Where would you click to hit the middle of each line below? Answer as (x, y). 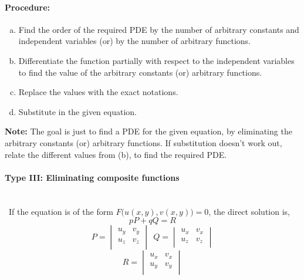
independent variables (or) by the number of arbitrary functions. (134, 41)
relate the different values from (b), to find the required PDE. (116, 154)
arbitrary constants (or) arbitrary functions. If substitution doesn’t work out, (143, 142)
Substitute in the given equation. (77, 111)
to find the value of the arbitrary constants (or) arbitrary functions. (140, 72)
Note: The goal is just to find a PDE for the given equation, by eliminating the (148, 131)
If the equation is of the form (61, 211)
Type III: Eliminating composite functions (92, 177)
